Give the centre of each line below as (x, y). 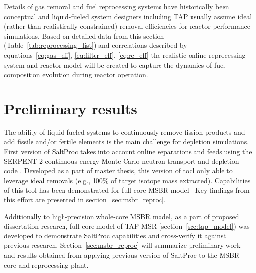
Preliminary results (71, 108)
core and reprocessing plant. (46, 264)
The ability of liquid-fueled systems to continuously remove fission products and (125, 132)
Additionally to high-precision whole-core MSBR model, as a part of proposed (122, 216)
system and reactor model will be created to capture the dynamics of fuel (115, 64)
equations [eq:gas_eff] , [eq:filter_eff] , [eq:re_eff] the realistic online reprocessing (125, 55)
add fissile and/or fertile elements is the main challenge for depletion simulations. (127, 141)
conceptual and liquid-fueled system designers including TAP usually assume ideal (128, 16)
